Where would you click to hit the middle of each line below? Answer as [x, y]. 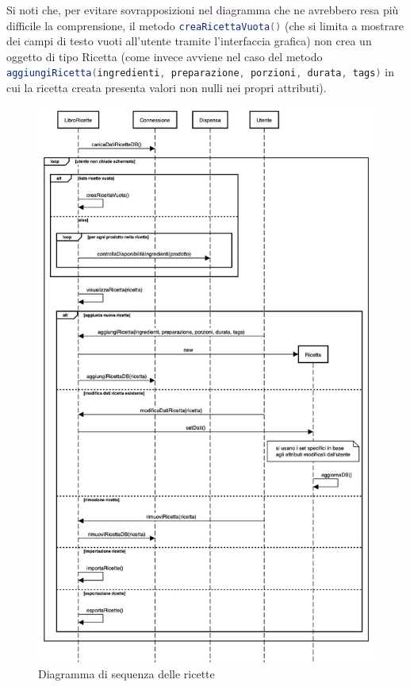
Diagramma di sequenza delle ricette [126, 673]
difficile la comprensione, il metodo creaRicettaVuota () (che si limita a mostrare [205, 25]
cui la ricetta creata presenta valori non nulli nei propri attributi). [167, 88]
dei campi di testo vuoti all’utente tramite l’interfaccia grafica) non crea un [189, 41]
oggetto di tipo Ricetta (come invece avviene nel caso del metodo [165, 56]
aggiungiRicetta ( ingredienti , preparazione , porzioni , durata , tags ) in [200, 72]
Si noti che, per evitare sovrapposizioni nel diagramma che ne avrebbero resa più [203, 10]
